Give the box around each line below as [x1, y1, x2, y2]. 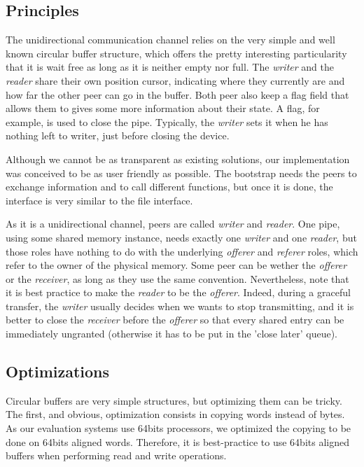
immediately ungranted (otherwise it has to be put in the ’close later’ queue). [6, 326, 338, 341]
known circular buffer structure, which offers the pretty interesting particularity [6, 46, 347, 60]
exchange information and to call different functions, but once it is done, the [6, 179, 333, 194]
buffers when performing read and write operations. [6, 448, 227, 463]
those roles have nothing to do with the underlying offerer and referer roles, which [6, 244, 358, 258]
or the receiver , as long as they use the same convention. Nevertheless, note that [6, 271, 349, 286]
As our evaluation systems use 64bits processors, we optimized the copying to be [6, 421, 351, 435]
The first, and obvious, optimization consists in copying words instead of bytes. [6, 407, 345, 421]
